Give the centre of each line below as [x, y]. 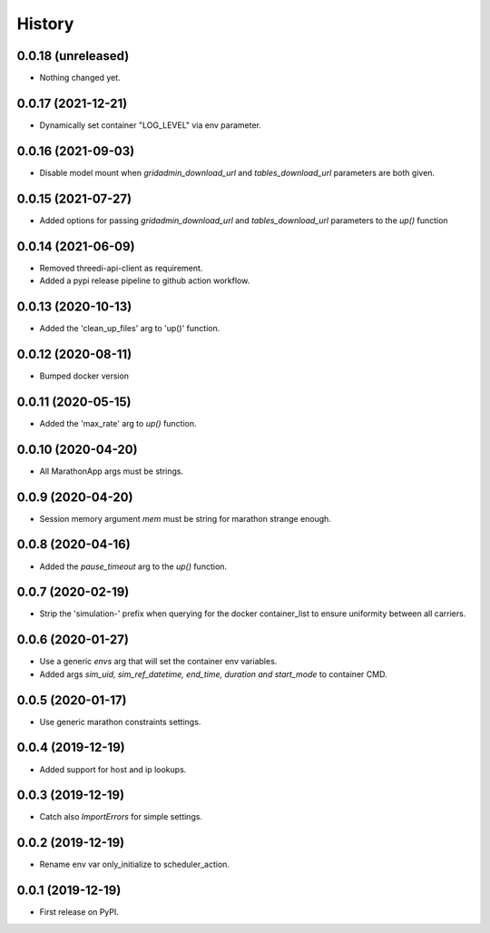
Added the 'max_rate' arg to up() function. [118, 423]
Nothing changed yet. [80, 78]
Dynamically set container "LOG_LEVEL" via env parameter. [151, 125]
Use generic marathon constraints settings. [120, 722]
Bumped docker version [84, 376]
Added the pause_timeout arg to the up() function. [133, 566]
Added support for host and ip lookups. [113, 769]
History [45, 24]
